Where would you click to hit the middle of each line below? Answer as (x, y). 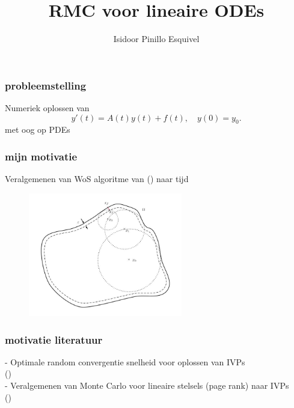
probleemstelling (46, 85)
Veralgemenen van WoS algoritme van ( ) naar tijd (97, 179)
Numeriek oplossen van (47, 108)
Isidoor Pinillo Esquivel (156, 39)
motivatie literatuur (54, 339)
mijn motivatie (41, 156)
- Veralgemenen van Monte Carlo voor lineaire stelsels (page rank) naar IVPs (147, 385)
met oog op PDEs (38, 129)
